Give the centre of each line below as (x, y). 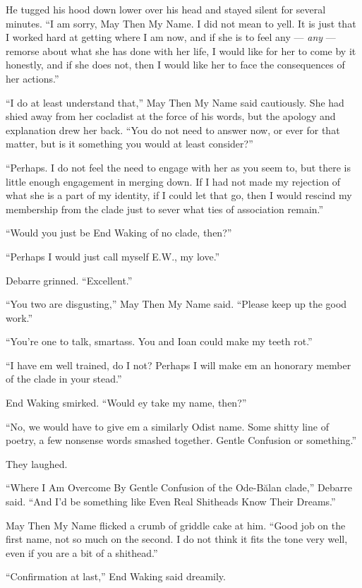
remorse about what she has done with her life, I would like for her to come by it (181, 50)
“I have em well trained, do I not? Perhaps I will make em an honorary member (179, 365)
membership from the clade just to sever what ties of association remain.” (165, 209)
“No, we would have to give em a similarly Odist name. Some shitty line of (167, 426)
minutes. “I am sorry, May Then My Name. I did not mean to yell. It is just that (181, 23)
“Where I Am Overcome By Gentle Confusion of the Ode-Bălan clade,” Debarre (179, 487)
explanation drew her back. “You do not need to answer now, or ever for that (173, 130)
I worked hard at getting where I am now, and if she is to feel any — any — (171, 37)
